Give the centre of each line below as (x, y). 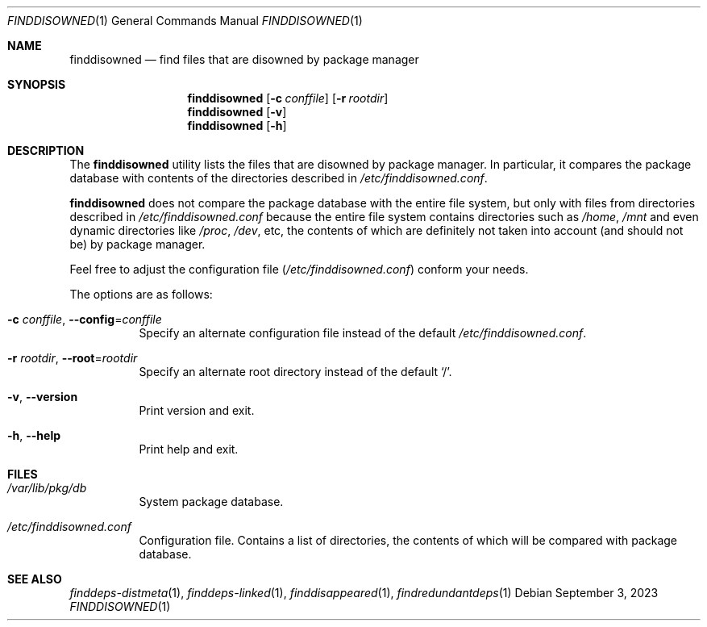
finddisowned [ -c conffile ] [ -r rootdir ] (288, 98)
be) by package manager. (137, 244)
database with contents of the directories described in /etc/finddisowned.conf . (279, 178)
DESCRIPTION (46, 150)
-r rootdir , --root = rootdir (73, 358)
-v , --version (43, 397)
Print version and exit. (197, 410)
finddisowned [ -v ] (237, 112)
